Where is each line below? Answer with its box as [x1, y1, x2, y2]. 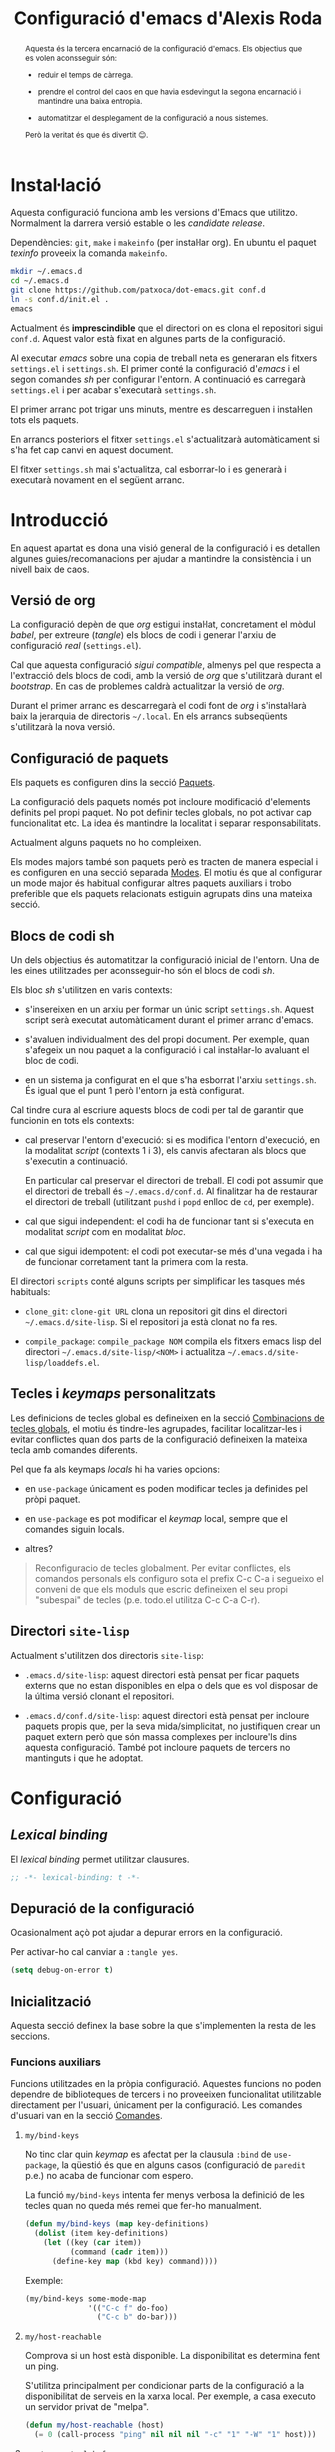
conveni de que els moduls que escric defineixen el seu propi [34, 1583, 288, 1595]
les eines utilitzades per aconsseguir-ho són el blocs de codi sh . [10, 965, 275, 977]
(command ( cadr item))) [69, 2247, 169, 2257]
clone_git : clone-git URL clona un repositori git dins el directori [24, 1305, 288, 1317]
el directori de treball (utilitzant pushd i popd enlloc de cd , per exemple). [24, 1196, 315, 1208]
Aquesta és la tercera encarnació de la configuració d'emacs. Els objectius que [24, 43, 303, 54]
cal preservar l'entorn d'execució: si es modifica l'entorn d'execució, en [24, 1134, 321, 1146]
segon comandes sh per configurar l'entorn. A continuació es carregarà [10, 373, 307, 385]
